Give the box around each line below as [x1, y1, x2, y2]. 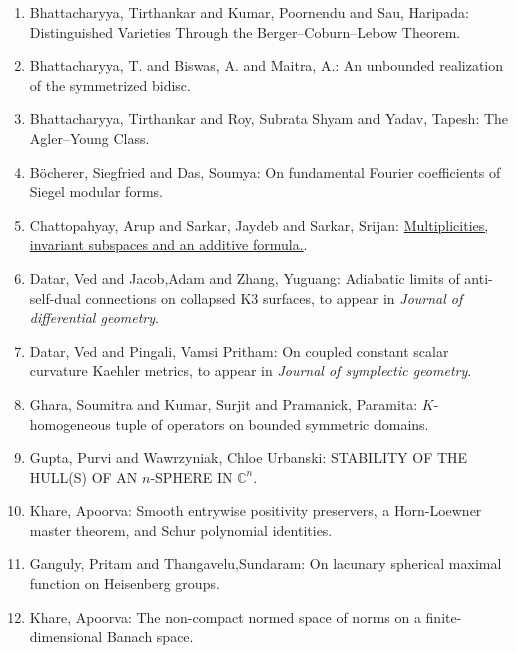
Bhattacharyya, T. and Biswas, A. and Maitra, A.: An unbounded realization [29, 55, 504, 76]
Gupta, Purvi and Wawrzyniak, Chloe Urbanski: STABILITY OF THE [29, 447, 468, 468]
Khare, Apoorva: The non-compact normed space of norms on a [29, 606, 421, 627]
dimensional [29, 626, 103, 647]
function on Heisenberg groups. [29, 573, 220, 594]
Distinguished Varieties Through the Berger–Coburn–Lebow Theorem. [29, 21, 461, 42]
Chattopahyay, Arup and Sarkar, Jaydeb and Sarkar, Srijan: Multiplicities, [29, 214, 489, 235]
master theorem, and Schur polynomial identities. [29, 519, 333, 540]
